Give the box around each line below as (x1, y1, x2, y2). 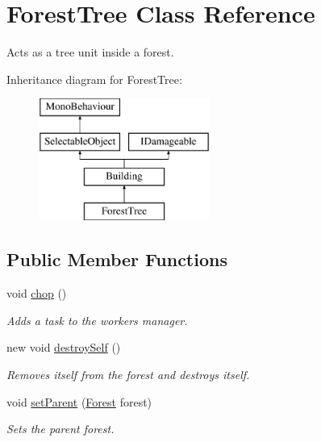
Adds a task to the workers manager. (6, 311, 188, 328)
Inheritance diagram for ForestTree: (6, 70, 182, 87)
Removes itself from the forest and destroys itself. (6, 366, 250, 383)
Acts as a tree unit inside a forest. (6, 44, 174, 60)
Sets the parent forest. (6, 420, 115, 437)
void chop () (6, 285, 67, 302)
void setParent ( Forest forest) (6, 393, 152, 410)
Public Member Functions (6, 247, 227, 272)
